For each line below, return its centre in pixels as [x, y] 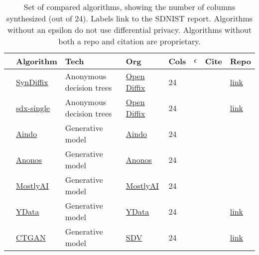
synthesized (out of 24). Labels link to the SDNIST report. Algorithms [129, 18]
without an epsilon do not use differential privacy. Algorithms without [129, 30]
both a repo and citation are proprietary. [129, 41]
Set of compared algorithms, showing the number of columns [129, 7]
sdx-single [33, 108]
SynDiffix [32, 82]
